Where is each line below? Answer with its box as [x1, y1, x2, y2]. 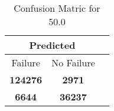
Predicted [29, 38, 76, 52]
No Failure [51, 56, 95, 69]
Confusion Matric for [14, 1, 100, 15]
